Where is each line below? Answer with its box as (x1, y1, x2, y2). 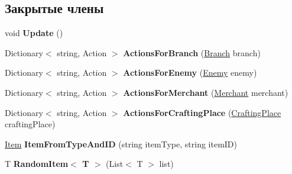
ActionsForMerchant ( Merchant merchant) (123, 86, 288, 98)
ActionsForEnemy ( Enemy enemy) (123, 66, 257, 79)
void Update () (5, 27, 63, 39)
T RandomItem (5, 157, 69, 170)
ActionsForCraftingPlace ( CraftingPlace (123, 106, 281, 118)
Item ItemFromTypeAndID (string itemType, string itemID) (5, 137, 238, 150)
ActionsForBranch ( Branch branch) (123, 46, 261, 59)
